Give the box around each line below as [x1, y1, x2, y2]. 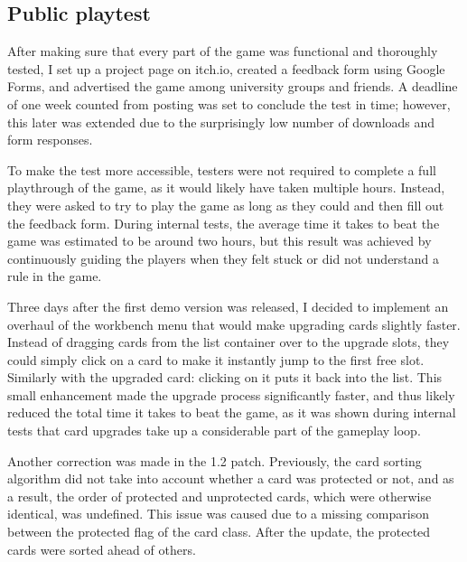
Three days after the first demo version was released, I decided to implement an [7, 296, 449, 315]
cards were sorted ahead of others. [7, 539, 196, 558]
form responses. [7, 130, 93, 149]
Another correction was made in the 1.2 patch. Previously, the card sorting [7, 451, 422, 470]
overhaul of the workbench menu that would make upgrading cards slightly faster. [7, 314, 461, 333]
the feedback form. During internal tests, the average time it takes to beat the [7, 213, 440, 232]
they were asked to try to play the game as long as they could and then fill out [7, 195, 444, 214]
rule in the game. [7, 267, 102, 286]
